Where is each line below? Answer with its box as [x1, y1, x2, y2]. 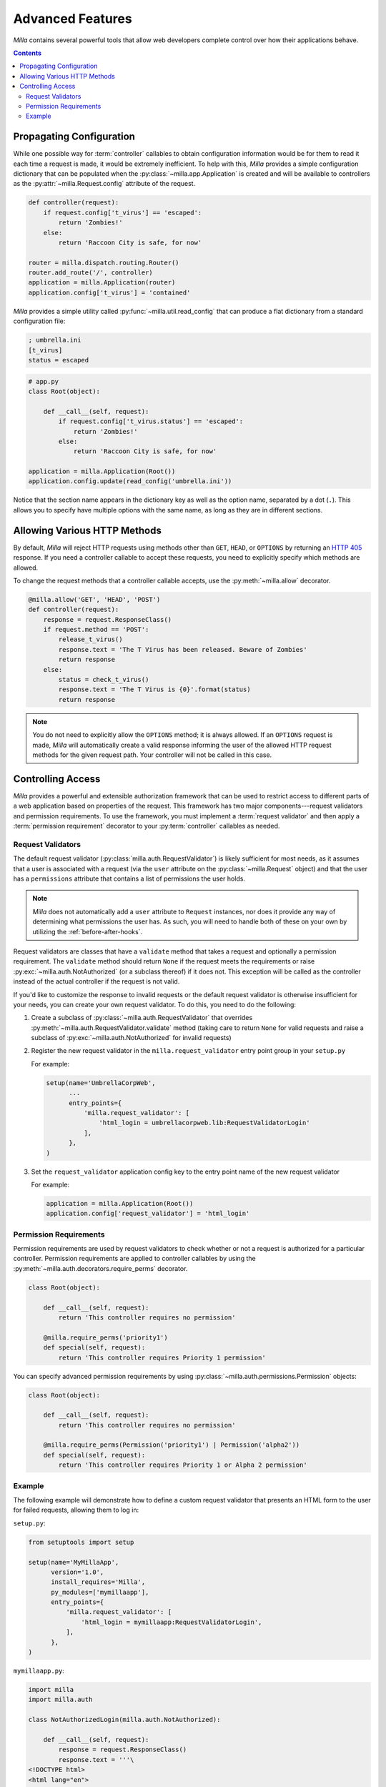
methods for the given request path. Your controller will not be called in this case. [32, 751, 272, 759]
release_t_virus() [58, 635, 123, 643]
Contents [13, 49, 42, 57]
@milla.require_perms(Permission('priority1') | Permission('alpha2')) [43, 1441, 300, 1449]
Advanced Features [13, 11, 132, 26]
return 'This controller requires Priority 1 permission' [58, 1353, 266, 1362]
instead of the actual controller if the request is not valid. [13, 977, 180, 986]
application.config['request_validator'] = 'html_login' [46, 1209, 250, 1218]
